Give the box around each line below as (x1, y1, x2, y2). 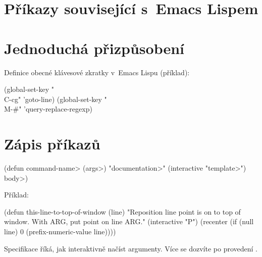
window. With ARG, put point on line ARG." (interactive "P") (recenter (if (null (4, 216, 254, 227)
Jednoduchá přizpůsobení (4, 37, 185, 58)
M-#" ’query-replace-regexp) (4, 104, 92, 114)
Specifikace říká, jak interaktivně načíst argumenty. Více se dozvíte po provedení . (4, 243, 257, 253)
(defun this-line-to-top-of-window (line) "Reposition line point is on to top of (4, 206, 241, 217)
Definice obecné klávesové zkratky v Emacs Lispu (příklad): (4, 67, 190, 77)
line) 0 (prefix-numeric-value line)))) (4, 226, 116, 236)
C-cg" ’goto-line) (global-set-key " (4, 93, 107, 104)
